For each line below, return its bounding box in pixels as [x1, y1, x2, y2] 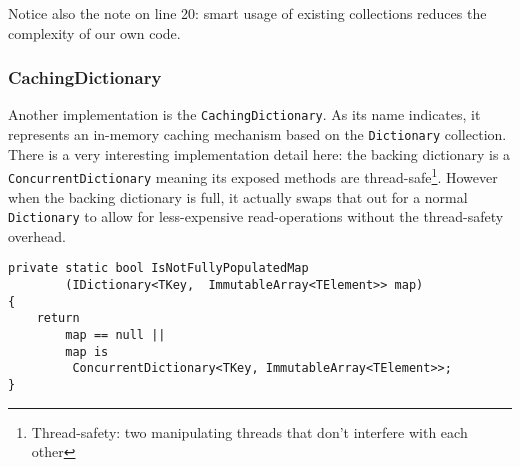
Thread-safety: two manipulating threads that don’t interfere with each [31, 421, 468, 442]
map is [65, 344, 109, 359]
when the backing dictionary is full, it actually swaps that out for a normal [8, 186, 468, 207]
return [36, 311, 80, 326]
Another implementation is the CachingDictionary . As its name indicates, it [8, 104, 481, 125]
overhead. [8, 225, 66, 246]
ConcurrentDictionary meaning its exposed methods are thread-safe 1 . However [8, 164, 498, 187]
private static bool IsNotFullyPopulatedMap [8, 261, 309, 276]
